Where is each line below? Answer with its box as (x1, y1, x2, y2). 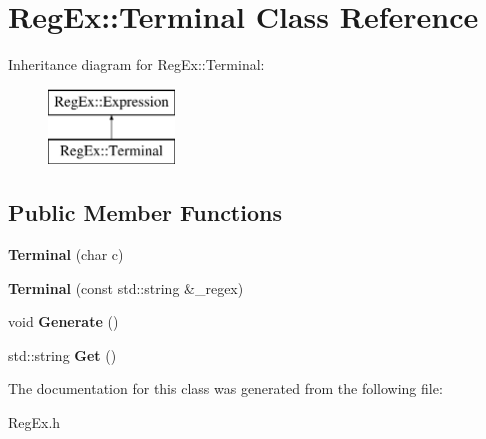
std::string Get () (8, 344, 117, 365)
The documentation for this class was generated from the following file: (8, 378, 443, 399)
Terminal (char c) (8, 244, 124, 265)
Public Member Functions (8, 197, 282, 228)
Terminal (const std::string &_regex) (8, 277, 244, 298)
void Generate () (8, 311, 119, 332)
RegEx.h (8, 412, 61, 433)
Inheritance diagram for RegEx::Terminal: (8, 54, 265, 75)
